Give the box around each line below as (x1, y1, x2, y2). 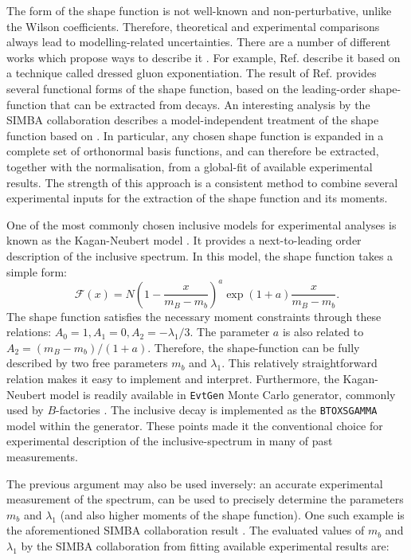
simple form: (6, 263, 67, 280)
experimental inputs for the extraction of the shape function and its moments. (6, 190, 388, 206)
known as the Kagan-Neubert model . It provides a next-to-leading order (6, 232, 362, 249)
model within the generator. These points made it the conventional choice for (6, 417, 383, 433)
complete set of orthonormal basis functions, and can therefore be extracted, (6, 143, 379, 159)
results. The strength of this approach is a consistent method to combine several (6, 174, 398, 190)
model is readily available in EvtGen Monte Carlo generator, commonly (49, 386, 396, 402)
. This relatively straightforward (221, 354, 378, 371)
